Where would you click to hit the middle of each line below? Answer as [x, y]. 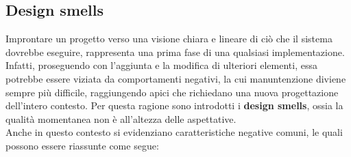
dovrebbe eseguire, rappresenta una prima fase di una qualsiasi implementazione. [175, 52]
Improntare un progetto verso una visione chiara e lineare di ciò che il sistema [169, 39]
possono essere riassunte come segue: [82, 145]
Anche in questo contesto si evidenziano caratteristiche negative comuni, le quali [174, 132]
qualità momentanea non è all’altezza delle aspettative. [121, 118]
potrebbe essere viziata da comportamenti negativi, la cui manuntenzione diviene [176, 78]
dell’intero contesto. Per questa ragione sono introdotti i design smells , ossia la [174, 105]
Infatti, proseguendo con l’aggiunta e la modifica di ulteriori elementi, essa [161, 65]
